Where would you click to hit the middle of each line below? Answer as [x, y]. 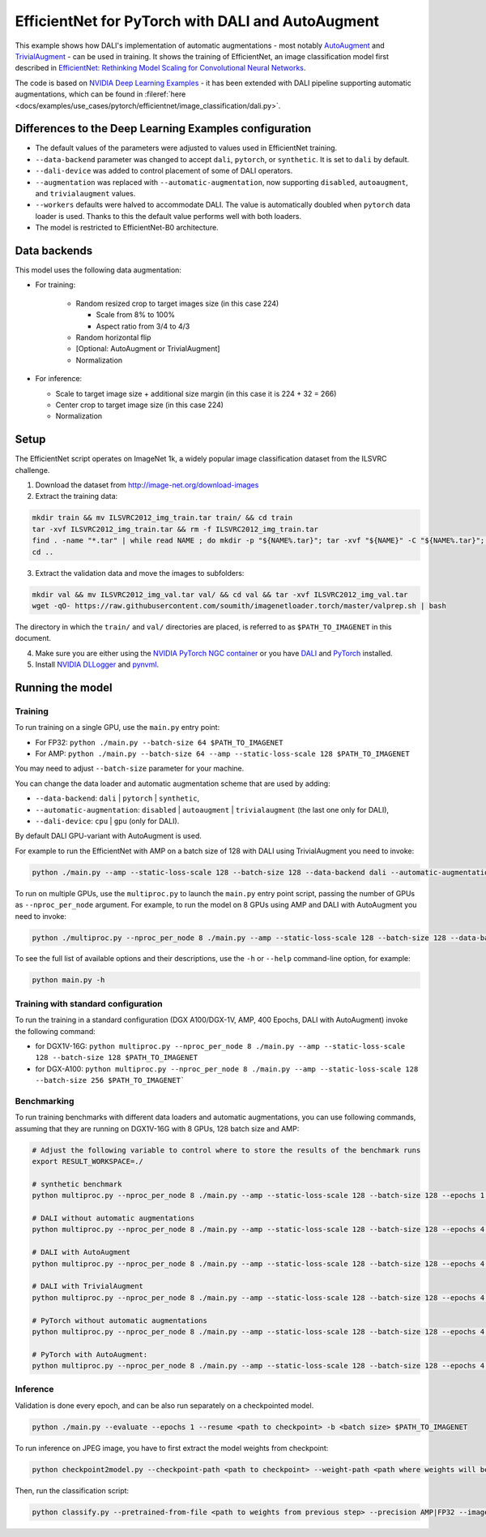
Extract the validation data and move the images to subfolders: [140, 573]
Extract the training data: [77, 496]
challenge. [32, 470]
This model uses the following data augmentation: [98, 270]
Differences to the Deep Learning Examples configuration [163, 129]
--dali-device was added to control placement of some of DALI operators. [164, 171]
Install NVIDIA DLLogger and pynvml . [97, 664]
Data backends [54, 250]
